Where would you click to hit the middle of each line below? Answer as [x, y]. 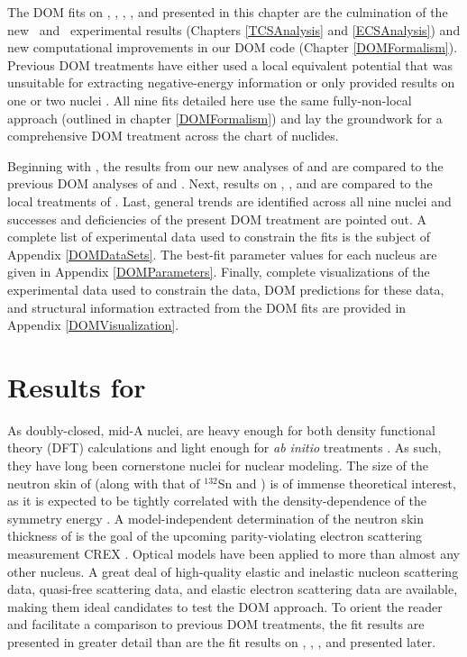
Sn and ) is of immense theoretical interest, [337, 483]
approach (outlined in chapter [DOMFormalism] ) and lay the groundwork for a [225, 118]
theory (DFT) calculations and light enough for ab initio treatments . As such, [224, 447]
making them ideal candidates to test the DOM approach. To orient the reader [225, 606]
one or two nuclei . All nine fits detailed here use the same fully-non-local [210, 100]
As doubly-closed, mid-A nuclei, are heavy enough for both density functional [221, 429]
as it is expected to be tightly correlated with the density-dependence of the [217, 501]
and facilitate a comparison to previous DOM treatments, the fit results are [216, 624]
